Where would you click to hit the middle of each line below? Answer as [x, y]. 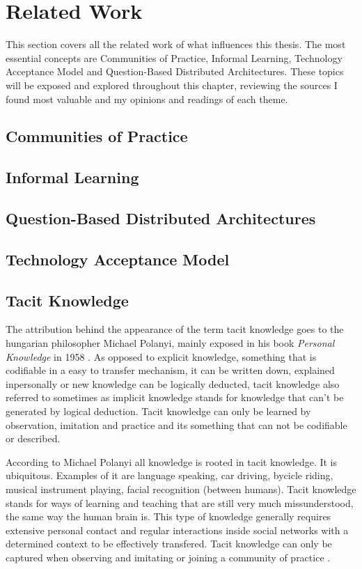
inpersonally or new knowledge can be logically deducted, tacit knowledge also [173, 383]
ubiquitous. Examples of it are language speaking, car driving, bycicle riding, [170, 475]
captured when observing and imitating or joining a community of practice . [168, 557]
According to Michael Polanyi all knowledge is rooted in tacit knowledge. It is [172, 461]
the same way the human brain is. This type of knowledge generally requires [168, 516]
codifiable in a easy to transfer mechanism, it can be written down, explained [170, 370]
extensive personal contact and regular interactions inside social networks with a [177, 530]
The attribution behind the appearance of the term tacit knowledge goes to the [175, 329]
